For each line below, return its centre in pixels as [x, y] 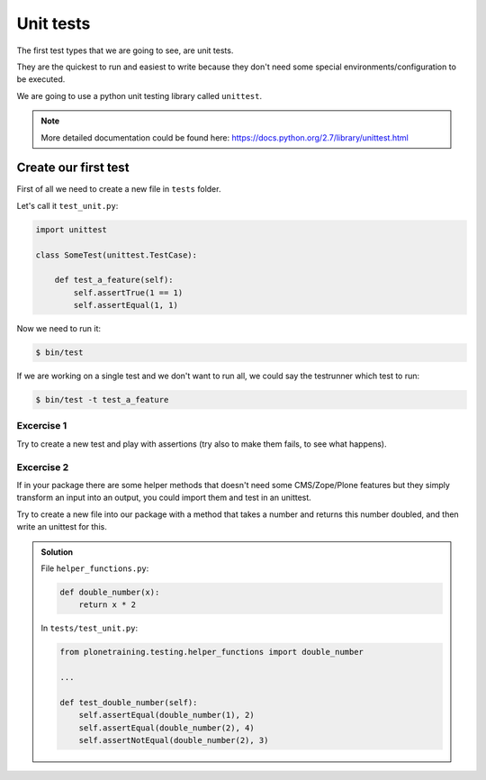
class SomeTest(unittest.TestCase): [117, 255]
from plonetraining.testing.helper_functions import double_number [212, 652]
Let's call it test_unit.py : [67, 205]
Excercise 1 [42, 426]
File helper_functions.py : [95, 568]
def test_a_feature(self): [114, 280]
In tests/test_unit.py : [90, 628]
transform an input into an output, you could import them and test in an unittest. [164, 498]
